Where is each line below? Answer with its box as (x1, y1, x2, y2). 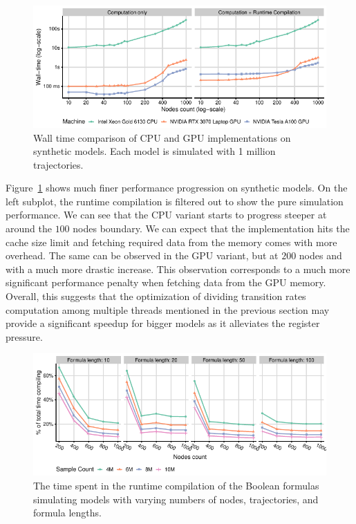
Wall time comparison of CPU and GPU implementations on (33, 130, 291, 144)
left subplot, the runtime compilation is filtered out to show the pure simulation (6, 194, 344, 208)
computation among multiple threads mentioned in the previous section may (6, 302, 330, 317)
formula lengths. (33, 505, 102, 520)
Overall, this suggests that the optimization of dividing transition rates (6, 289, 306, 303)
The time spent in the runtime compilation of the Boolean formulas (33, 478, 319, 492)
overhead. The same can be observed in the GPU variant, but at (6, 248, 279, 263)
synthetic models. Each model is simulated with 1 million (33, 144, 276, 158)
